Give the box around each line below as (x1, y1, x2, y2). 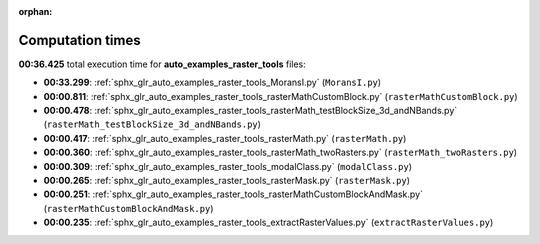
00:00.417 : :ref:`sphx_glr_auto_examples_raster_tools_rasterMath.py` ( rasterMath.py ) (43, 132, 407, 144)
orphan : (18, 6, 53, 17)
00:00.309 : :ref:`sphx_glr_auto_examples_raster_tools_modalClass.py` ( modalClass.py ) (43, 160, 412, 172)
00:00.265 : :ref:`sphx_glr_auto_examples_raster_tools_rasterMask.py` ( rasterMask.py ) (43, 175, 410, 187)
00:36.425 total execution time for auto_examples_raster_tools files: (18, 58, 307, 70)
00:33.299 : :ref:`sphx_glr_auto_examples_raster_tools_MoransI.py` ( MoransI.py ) (43, 76, 382, 89)
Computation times (18, 31, 141, 49)
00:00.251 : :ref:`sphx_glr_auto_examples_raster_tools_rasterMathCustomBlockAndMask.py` (43, 188, 424, 200)
